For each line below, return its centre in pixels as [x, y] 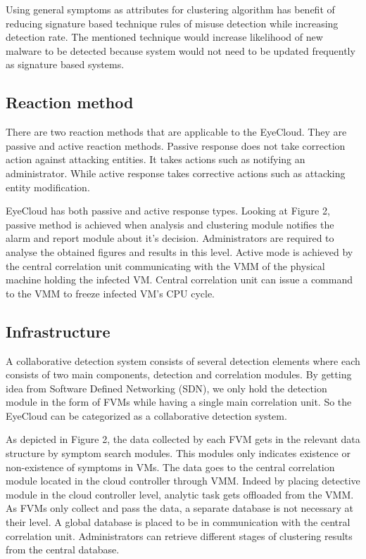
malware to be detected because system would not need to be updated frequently [181, 50]
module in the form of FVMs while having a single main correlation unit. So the [179, 402]
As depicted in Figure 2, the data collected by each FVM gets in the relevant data [183, 439]
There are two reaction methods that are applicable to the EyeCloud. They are [176, 132]
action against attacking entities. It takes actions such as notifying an [156, 159]
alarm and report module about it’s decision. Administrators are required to [170, 238]
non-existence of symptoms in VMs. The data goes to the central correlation [170, 467]
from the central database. [63, 550]
